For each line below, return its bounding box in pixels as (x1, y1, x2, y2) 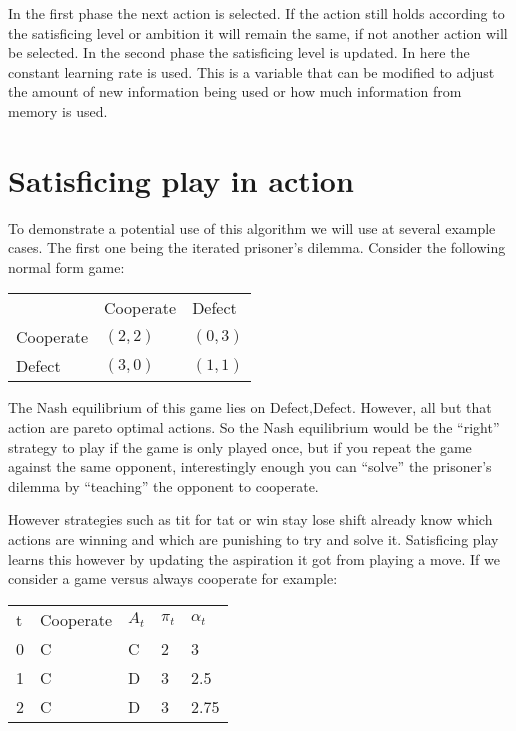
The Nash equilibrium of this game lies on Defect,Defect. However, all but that (8, 397, 492, 418)
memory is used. (8, 100, 108, 121)
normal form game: (8, 256, 125, 277)
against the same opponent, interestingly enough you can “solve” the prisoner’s (8, 456, 492, 477)
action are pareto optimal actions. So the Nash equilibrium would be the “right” (8, 417, 500, 438)
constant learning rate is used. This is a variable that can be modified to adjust (8, 61, 495, 82)
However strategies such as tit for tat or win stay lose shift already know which (8, 509, 493, 530)
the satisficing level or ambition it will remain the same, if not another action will (8, 22, 508, 43)
